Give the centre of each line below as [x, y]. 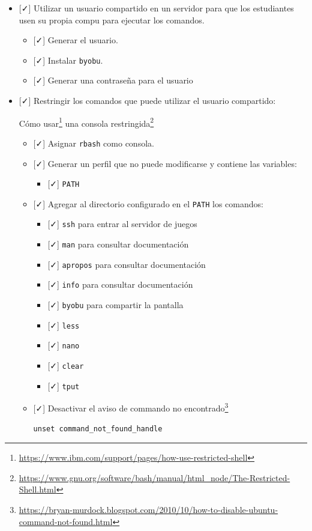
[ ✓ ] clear [66, 366]
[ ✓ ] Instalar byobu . [68, 60]
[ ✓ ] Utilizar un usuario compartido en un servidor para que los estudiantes [156, 8]
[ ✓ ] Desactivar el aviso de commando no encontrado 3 [131, 407]
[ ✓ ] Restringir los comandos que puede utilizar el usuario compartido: [147, 101]
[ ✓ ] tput [64, 385]
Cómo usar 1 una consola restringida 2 [86, 122]
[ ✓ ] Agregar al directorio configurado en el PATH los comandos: [148, 203]
